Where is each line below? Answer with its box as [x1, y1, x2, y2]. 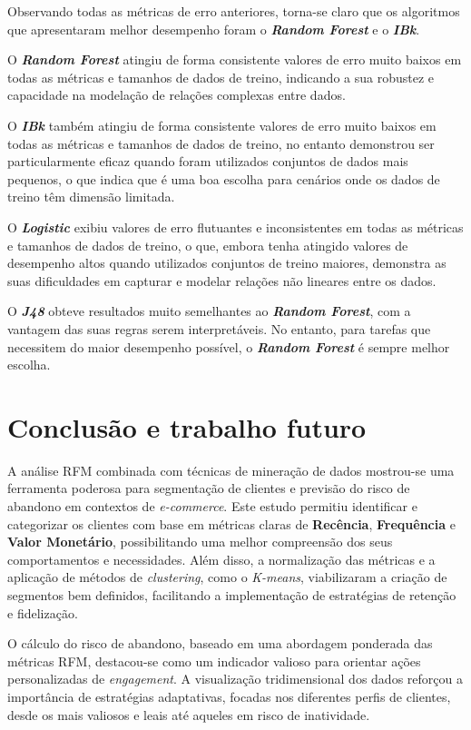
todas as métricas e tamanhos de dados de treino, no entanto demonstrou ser [7, 133, 435, 153]
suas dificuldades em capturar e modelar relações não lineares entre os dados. [7, 271, 437, 290]
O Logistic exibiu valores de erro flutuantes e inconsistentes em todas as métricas [7, 217, 464, 236]
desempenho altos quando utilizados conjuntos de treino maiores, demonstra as [7, 253, 446, 272]
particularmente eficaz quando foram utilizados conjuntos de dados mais [7, 152, 408, 171]
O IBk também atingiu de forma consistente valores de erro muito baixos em [7, 115, 437, 134]
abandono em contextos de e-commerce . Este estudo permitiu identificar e [7, 497, 417, 515]
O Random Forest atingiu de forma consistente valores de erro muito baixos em [7, 50, 462, 69]
